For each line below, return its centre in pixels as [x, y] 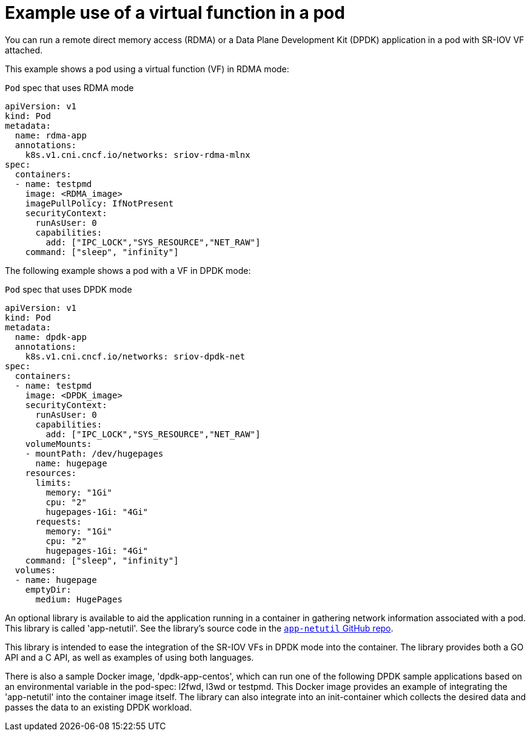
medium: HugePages [79, 599]
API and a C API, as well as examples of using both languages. [129, 657]
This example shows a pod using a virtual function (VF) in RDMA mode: [147, 69]
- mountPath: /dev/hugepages [94, 453]
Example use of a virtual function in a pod [175, 13]
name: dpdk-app [51, 337]
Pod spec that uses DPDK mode [69, 289]
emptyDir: [48, 589]
